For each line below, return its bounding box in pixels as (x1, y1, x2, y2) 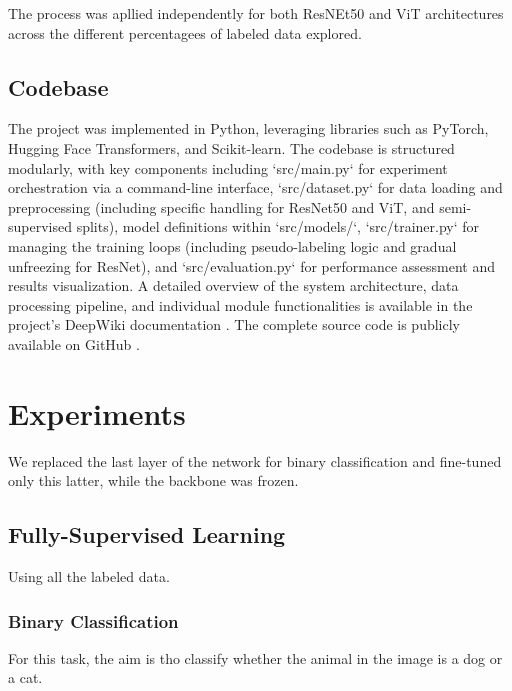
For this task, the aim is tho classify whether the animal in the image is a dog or (8, 647, 503, 668)
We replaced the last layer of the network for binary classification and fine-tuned (8, 450, 502, 471)
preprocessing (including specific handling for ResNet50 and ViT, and (8, 196, 435, 217)
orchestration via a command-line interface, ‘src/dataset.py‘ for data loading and (8, 177, 503, 198)
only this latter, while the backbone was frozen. (8, 470, 299, 491)
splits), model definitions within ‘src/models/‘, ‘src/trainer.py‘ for (76, 216, 480, 237)
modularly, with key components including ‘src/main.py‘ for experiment (8, 157, 448, 178)
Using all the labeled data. (8, 566, 170, 587)
